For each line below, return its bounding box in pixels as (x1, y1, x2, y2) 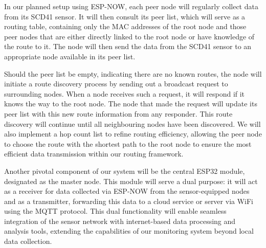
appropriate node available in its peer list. (4, 51, 136, 61)
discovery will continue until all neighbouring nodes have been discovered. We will (4, 118, 261, 129)
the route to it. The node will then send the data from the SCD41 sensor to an (4, 41, 252, 52)
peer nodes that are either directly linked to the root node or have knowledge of (4, 31, 255, 41)
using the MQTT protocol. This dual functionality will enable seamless (4, 206, 227, 216)
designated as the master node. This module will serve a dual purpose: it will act (4, 175, 258, 186)
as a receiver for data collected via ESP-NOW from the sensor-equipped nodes (4, 186, 250, 196)
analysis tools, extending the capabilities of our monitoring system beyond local (4, 226, 254, 236)
